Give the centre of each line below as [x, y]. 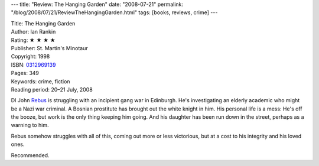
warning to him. [30, 125]
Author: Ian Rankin [33, 32]
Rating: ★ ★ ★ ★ [33, 40]
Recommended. [30, 155]
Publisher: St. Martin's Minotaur [49, 48]
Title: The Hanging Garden [43, 23]
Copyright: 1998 [30, 57]
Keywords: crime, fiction [40, 81]
